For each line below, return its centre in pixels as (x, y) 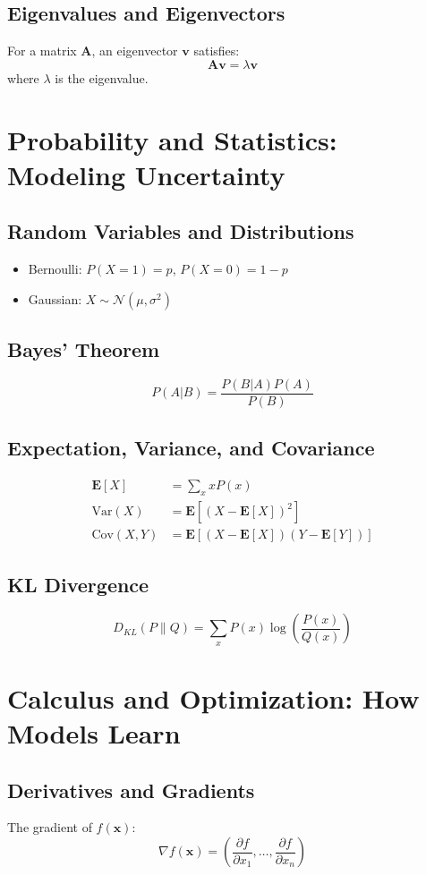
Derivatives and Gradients (131, 790)
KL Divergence (78, 584)
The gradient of (50, 827)
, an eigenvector (135, 51)
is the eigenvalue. (102, 77)
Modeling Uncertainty (146, 174)
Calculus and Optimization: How (213, 697)
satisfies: (217, 51)
